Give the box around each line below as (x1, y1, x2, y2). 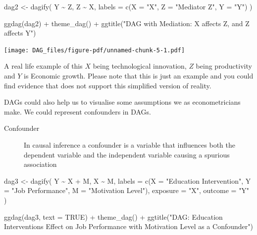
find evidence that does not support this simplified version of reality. (4, 80, 211, 90)
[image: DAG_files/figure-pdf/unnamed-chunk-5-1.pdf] (4, 46, 185, 54)
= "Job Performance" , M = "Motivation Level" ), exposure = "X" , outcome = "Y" (4, 185, 250, 196)
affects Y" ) (4, 28, 36, 38)
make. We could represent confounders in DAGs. (4, 106, 151, 117)
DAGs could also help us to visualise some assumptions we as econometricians (4, 97, 241, 107)
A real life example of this (4, 61, 83, 71)
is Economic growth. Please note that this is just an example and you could (24, 71, 254, 81)
